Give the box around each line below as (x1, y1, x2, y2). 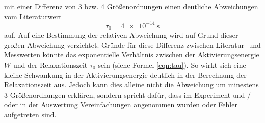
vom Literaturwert (4, 11, 62, 21)
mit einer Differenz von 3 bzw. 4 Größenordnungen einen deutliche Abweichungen (4, 1, 258, 11)
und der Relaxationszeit (13, 59, 88, 70)
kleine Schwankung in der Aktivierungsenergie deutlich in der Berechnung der (4, 69, 247, 80)
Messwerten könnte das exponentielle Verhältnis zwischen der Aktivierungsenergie (4, 49, 259, 60)
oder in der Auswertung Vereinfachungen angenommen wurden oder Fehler (4, 99, 237, 110)
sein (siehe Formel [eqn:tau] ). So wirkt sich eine (98, 59, 246, 70)
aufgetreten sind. (4, 109, 57, 119)
